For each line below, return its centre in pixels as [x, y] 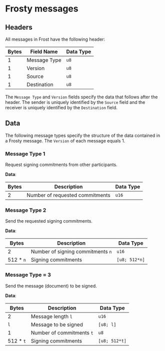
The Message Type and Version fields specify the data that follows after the [81, 97]
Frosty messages [42, 9]
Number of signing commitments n [71, 252]
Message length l [52, 316]
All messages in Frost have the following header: [55, 39]
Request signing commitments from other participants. [61, 165]
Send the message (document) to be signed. [51, 286]
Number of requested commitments [69, 195]
